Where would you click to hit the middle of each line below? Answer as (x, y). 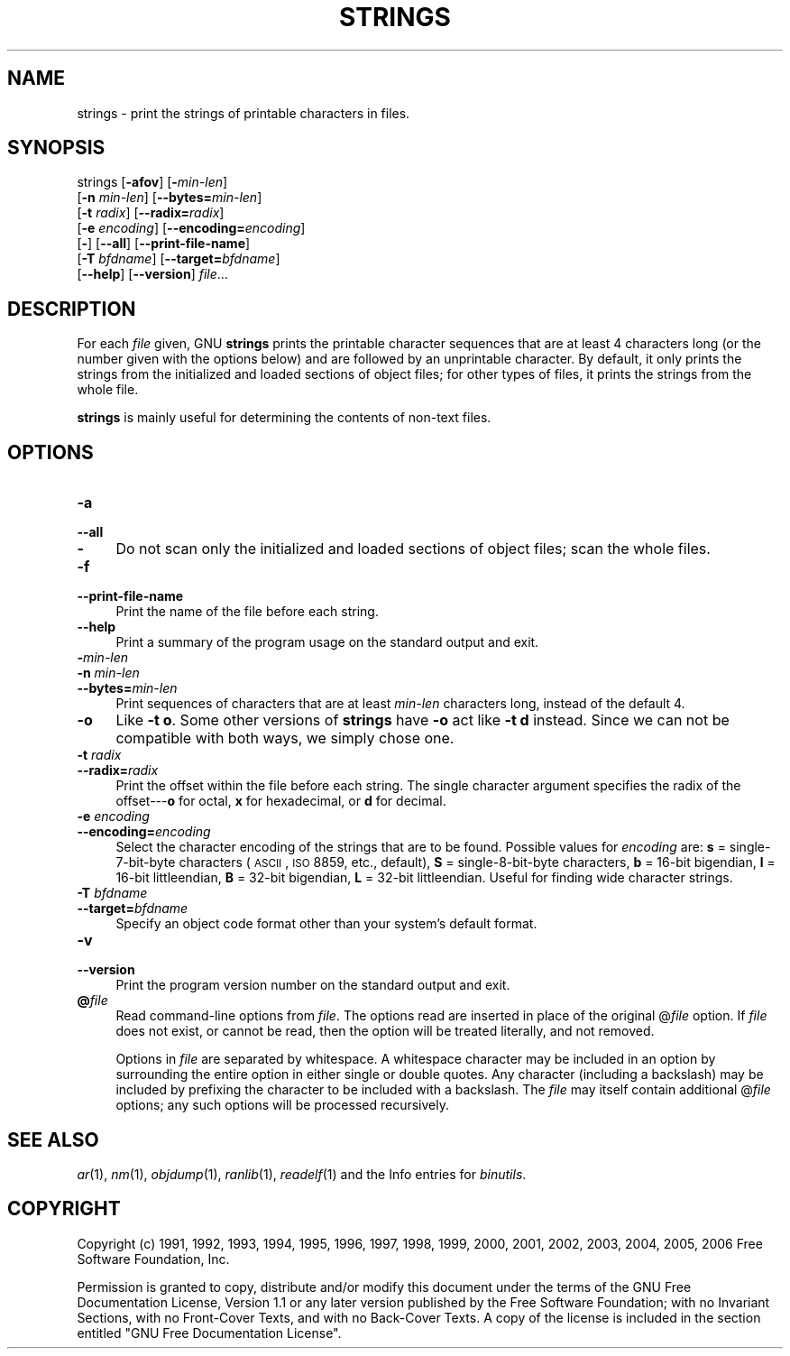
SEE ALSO (53, 1139)
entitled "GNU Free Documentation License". (209, 1333)
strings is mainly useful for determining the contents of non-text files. (284, 418)
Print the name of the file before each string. (247, 612)
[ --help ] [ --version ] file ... (152, 274)
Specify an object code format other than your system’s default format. (326, 924)
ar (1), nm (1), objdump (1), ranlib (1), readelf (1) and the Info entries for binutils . (302, 1174)
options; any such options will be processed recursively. (282, 1105)
